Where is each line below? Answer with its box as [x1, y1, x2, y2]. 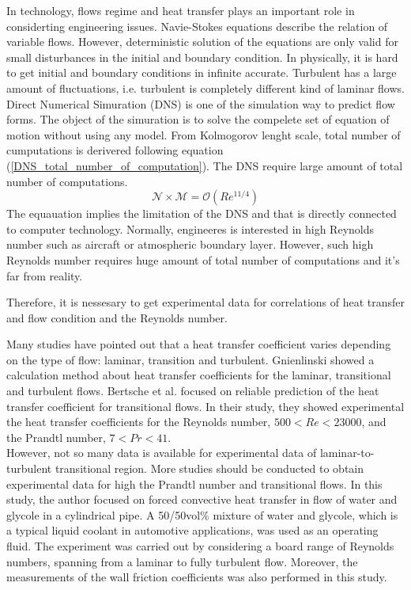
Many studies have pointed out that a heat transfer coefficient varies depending [6, 336, 391, 352]
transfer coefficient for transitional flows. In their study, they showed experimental [6, 398, 405, 414]
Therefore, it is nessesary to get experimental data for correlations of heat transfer [6, 294, 405, 310]
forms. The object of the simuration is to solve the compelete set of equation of [6, 111, 390, 128]
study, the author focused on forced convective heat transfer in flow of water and [6, 491, 398, 508]
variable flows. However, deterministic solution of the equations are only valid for [6, 33, 398, 50]
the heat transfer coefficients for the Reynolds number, [6, 413, 271, 430]
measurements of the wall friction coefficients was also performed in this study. [6, 569, 387, 585]
